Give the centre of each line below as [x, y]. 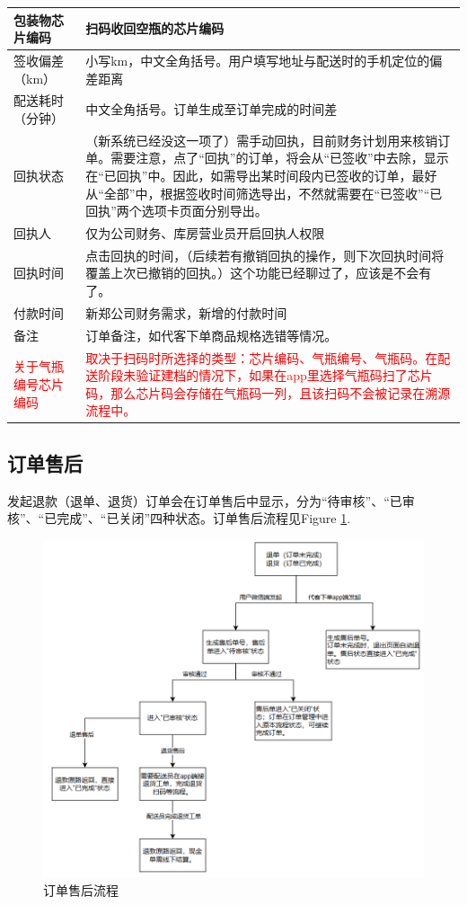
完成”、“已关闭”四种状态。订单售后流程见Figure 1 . [204, 518]
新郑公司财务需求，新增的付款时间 [186, 312]
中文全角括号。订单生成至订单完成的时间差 [211, 109]
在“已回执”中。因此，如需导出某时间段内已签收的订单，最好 [261, 175]
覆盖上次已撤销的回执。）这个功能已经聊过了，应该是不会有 [259, 273]
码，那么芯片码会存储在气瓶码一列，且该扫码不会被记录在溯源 [268, 392]
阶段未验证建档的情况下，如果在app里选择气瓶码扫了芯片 [265, 375]
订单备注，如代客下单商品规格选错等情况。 [211, 335]
